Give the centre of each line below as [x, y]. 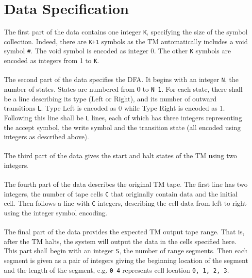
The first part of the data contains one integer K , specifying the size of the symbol [126, 32]
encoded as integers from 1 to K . [52, 60]
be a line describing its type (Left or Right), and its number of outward [110, 98]
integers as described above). [47, 137]
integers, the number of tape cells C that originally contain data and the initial [121, 193]
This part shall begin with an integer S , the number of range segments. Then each [126, 251]
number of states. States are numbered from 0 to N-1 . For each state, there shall [123, 89]
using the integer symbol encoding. [56, 213]
